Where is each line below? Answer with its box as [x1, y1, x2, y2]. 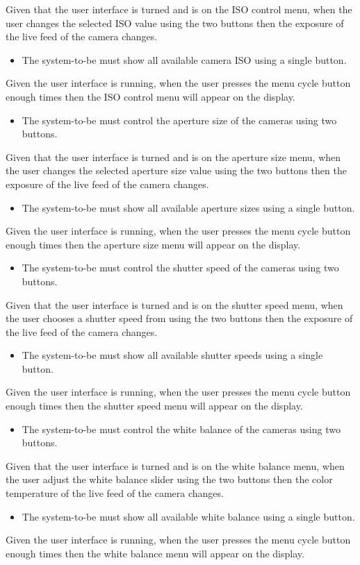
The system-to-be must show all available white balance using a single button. [22, 509, 355, 523]
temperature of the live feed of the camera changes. [6, 486, 224, 500]
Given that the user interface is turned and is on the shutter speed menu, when [6, 297, 343, 312]
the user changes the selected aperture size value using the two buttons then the [6, 163, 347, 178]
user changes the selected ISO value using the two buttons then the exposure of [6, 15, 344, 30]
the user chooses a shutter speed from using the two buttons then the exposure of [6, 311, 353, 326]
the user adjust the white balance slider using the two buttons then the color [6, 472, 333, 487]
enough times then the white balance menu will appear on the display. [6, 546, 304, 560]
